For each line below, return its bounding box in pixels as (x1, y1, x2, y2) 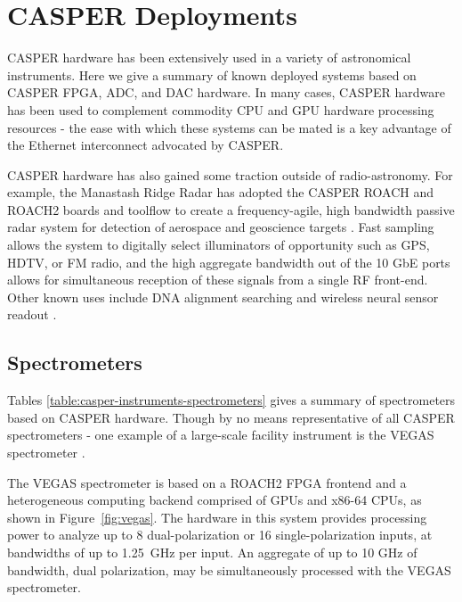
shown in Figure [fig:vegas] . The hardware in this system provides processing (7, 507, 427, 526)
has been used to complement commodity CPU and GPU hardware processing (7, 100, 434, 119)
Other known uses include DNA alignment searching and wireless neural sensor (7, 287, 439, 306)
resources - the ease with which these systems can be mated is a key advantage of (7, 118, 451, 136)
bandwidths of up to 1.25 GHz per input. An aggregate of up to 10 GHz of (7, 542, 417, 561)
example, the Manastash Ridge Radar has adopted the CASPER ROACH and (7, 183, 434, 202)
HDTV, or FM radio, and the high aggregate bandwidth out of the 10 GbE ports (7, 252, 450, 271)
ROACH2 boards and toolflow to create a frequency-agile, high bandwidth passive (7, 200, 455, 219)
